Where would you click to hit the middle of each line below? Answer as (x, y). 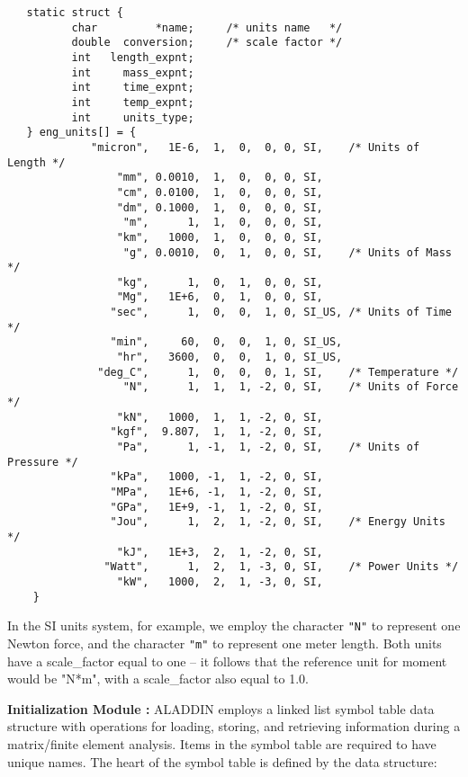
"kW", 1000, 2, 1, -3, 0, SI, (220, 581)
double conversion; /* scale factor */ (207, 43)
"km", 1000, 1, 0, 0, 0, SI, (220, 237)
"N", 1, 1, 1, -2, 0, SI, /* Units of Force (291, 387)
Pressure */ (43, 462)
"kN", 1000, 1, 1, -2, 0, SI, (220, 417)
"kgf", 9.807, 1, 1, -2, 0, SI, (216, 432)
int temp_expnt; (133, 102)
